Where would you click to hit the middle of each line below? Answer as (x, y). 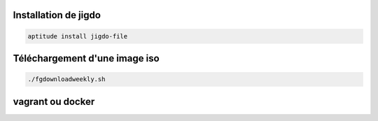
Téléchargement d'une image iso (86, 58)
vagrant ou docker (54, 101)
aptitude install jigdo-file (78, 36)
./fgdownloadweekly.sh (66, 79)
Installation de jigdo (57, 15)
